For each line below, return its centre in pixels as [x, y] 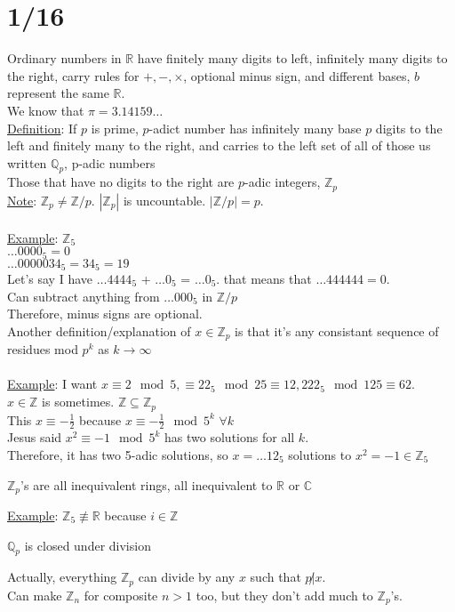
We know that [46, 110]
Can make [35, 595]
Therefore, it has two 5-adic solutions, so [118, 454]
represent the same [58, 93]
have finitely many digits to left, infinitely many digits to [292, 58]
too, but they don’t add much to [284, 595]
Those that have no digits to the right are [121, 182]
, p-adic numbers [110, 162]
